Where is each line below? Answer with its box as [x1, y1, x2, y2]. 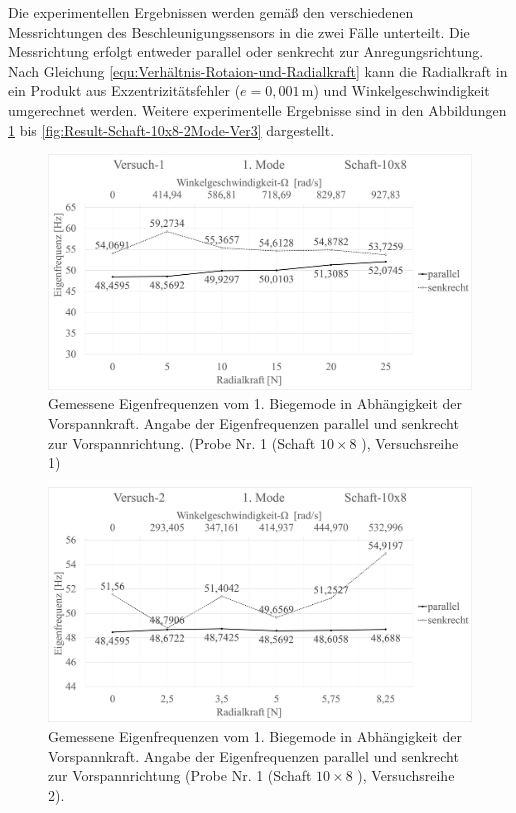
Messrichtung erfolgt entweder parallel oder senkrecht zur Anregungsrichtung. [8, 41, 484, 62]
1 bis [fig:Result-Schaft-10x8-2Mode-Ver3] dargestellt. [8, 119, 335, 140]
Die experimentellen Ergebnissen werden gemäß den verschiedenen [8, 2, 414, 22]
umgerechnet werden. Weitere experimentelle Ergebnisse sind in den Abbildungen [8, 99, 507, 120]
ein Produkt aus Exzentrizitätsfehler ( [8, 80, 241, 101]
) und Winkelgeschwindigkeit [313, 80, 490, 101]
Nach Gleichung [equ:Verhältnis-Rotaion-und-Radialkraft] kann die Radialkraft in [8, 60, 508, 81]
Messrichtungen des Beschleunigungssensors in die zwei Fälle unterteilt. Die [8, 21, 470, 42]
